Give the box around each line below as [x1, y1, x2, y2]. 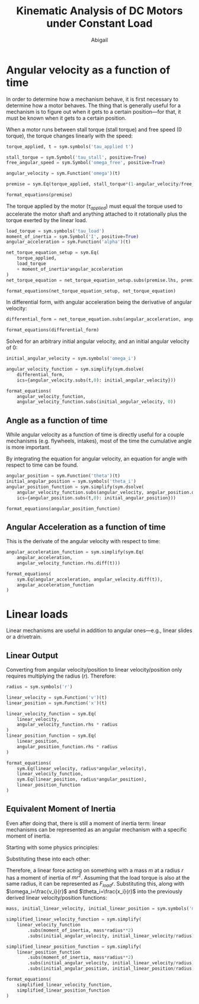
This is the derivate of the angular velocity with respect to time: [6, 538, 161, 545]
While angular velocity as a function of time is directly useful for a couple [6, 431, 185, 438]
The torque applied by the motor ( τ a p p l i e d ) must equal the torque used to [6, 203, 182, 211]
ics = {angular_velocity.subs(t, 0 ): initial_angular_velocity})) [17, 377, 176, 383]
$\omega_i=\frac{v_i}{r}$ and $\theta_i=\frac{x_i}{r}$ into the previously [6, 888, 182, 895]
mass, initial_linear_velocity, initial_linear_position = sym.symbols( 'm [6, 906, 195, 912]
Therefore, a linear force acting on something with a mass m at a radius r [6, 867, 184, 874]
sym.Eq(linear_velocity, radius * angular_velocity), [17, 765, 147, 771]
